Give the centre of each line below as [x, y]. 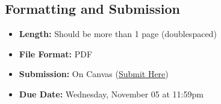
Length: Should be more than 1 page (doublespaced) [118, 34]
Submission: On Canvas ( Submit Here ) [94, 74]
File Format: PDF [56, 53]
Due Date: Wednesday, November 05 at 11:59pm [111, 94]
